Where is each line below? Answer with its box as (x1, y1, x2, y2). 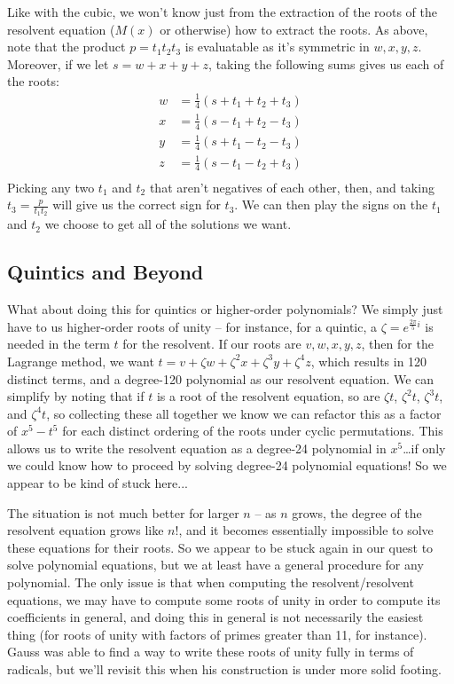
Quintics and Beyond (7, 258, 204, 286)
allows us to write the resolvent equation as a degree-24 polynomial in (7, 438, 387, 457)
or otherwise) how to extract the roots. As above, (160, 20, 428, 38)
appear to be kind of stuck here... (7, 474, 188, 492)
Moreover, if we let (7, 54, 109, 73)
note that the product (7, 37, 126, 56)
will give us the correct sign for (52, 195, 221, 214)
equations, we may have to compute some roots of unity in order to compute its (7, 590, 441, 609)
